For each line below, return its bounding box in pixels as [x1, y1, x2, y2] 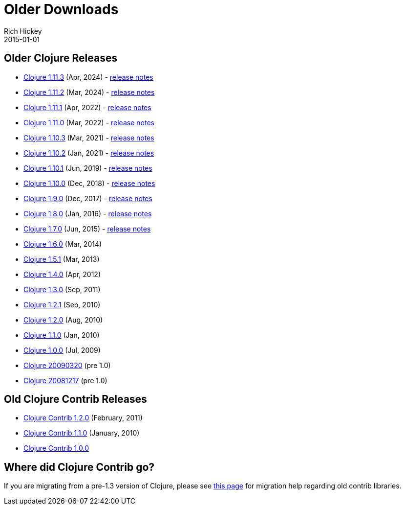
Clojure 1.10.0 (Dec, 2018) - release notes [23, 179, 155, 187]
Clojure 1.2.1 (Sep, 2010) [23, 300, 101, 309]
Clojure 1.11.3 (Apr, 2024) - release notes [23, 72, 153, 81]
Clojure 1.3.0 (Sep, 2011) [23, 285, 101, 294]
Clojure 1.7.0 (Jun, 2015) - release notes [23, 224, 151, 233]
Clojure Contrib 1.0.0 [23, 444, 89, 453]
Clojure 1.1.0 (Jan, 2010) [23, 330, 100, 339]
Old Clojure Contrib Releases [4, 393, 147, 406]
